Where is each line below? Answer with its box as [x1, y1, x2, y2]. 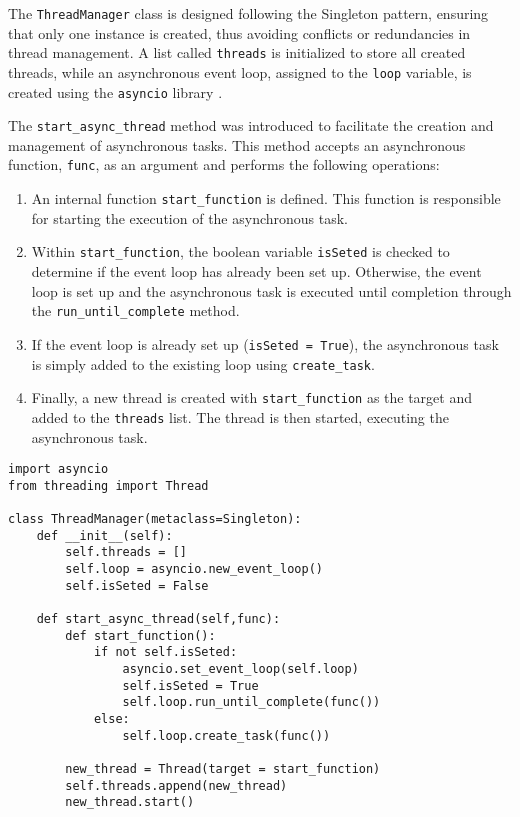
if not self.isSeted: [93, 645, 238, 660]
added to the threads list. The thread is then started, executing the [31, 406, 449, 427]
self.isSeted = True [122, 678, 259, 693]
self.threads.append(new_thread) [65, 778, 288, 793]
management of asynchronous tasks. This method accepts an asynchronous [8, 134, 466, 155]
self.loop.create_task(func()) [122, 728, 331, 743]
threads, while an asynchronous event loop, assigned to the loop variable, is [8, 61, 472, 82]
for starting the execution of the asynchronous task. [31, 207, 349, 228]
